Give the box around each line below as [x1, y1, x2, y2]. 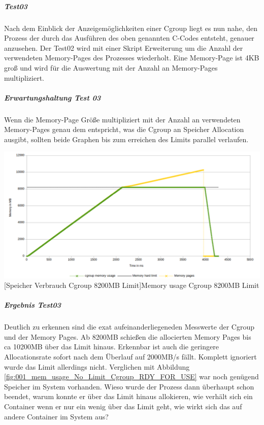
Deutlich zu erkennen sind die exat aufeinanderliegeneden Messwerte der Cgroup [4, 321, 254, 332]
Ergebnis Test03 [4, 300, 61, 310]
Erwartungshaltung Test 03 [4, 92, 101, 103]
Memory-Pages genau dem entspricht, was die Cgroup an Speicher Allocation [4, 124, 244, 135]
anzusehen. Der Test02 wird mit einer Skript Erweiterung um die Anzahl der [4, 42, 243, 53]
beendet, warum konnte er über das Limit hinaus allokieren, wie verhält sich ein [4, 391, 253, 402]
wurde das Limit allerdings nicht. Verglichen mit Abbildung [4, 361, 190, 372]
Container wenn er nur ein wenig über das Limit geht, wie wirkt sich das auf [4, 401, 242, 412]
